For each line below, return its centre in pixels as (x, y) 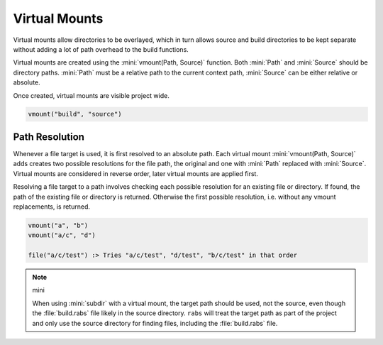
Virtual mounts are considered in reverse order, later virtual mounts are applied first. (136, 173)
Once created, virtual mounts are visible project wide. (91, 95)
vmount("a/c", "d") (62, 235)
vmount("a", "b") (58, 225)
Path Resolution (49, 137)
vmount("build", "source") (75, 114)
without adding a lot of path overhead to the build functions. (101, 49)
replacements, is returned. (51, 207)
